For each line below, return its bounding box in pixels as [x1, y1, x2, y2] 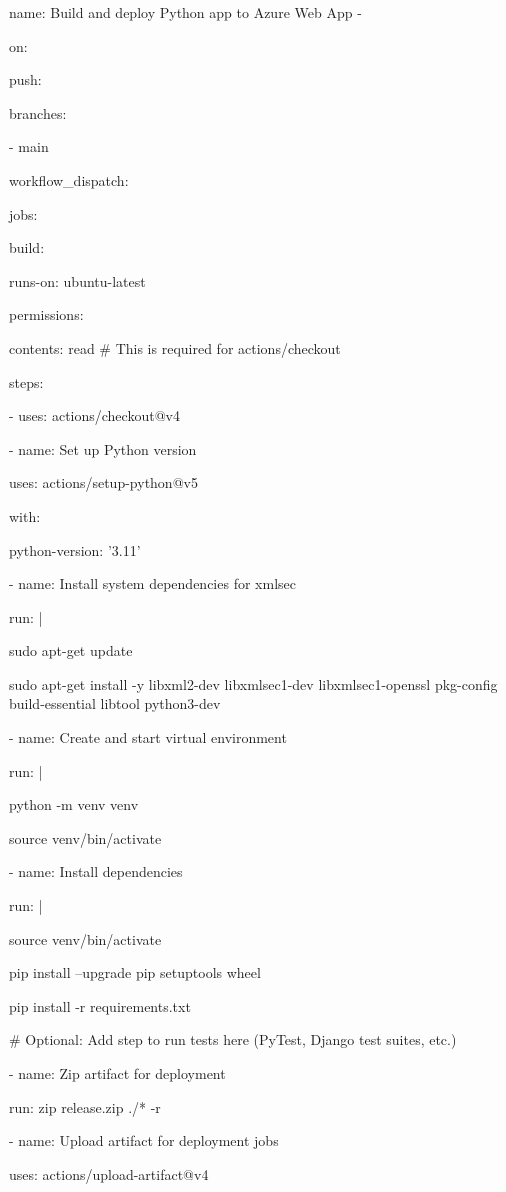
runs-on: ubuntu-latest [9, 270, 146, 291]
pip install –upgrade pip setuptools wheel [9, 962, 261, 983]
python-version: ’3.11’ [9, 539, 141, 560]
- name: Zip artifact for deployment [9, 1063, 226, 1083]
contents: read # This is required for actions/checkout [9, 337, 341, 358]
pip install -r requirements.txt [9, 995, 191, 1016]
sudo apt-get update [9, 640, 133, 661]
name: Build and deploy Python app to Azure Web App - [9, 2, 362, 22]
